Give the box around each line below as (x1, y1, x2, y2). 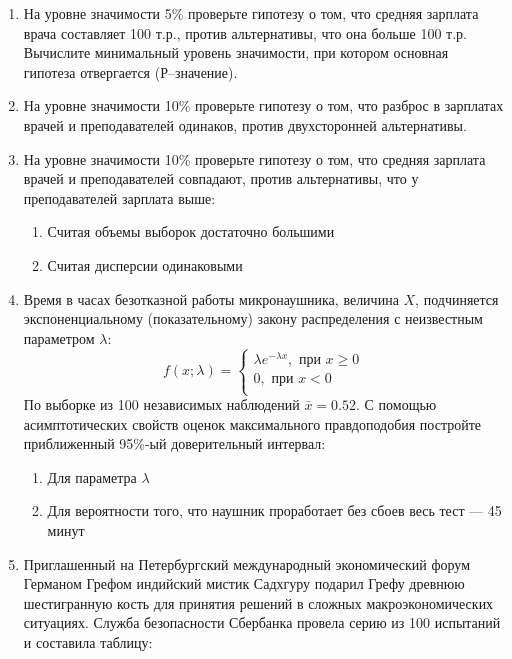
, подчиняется (415, 288, 499, 309)
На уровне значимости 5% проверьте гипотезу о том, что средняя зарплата (23, 3, 479, 23)
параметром (23, 327, 95, 348)
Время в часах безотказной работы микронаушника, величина (23, 288, 399, 309)
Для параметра (47, 466, 137, 487)
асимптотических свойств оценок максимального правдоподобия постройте (23, 413, 482, 434)
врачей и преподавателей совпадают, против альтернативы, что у (23, 168, 419, 189)
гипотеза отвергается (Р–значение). (23, 61, 238, 82)
